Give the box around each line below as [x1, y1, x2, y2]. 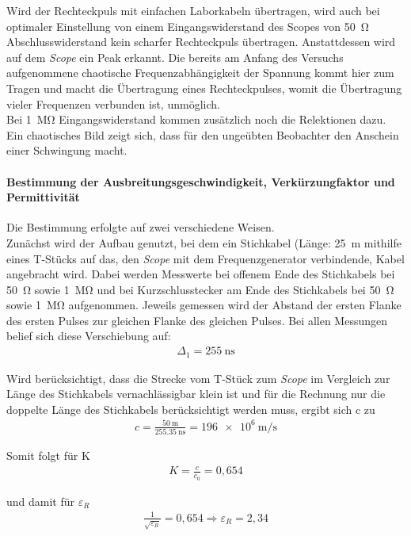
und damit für [6, 492, 75, 509]
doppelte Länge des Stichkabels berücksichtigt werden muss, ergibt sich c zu [6, 400, 375, 417]
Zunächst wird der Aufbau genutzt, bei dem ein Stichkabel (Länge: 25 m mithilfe [6, 234, 401, 251]
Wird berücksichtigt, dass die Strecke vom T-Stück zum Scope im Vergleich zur [6, 369, 390, 386]
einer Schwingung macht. [6, 142, 127, 159]
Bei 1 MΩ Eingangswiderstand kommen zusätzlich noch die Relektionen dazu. [6, 111, 386, 128]
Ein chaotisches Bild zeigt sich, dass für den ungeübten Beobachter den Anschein [6, 126, 399, 143]
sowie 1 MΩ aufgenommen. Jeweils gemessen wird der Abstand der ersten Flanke [6, 297, 401, 313]
